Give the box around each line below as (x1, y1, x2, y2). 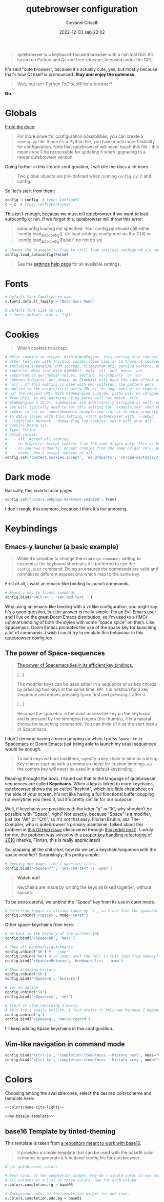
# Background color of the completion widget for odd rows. (5, 1191, 130, 1196)
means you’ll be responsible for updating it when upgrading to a (17, 149, 146, 155)
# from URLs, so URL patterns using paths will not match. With (5, 396, 139, 401)
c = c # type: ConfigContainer (5, 202, 71, 207)
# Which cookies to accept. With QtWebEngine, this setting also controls (5, 354, 161, 360)
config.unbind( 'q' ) (5, 1012, 45, 1017)
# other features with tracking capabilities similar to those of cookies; (5, 359, 163, 364)
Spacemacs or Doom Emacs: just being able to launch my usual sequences (5, 741, 156, 747)
